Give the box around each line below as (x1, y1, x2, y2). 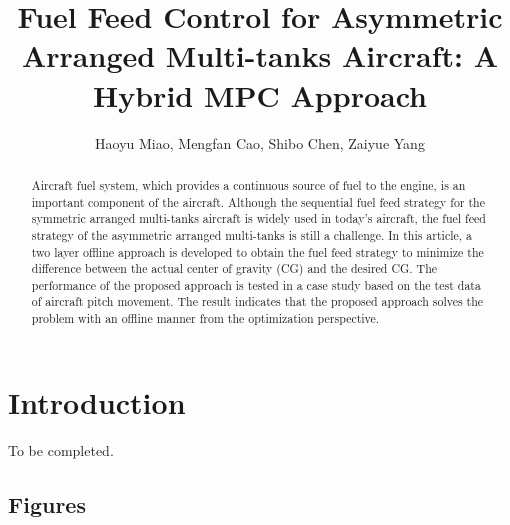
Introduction (8, 381, 186, 422)
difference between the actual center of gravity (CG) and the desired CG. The (31, 260, 438, 277)
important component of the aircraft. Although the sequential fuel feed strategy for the (31, 193, 485, 210)
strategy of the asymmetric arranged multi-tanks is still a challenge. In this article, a (31, 226, 472, 243)
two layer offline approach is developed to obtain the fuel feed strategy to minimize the (31, 243, 484, 260)
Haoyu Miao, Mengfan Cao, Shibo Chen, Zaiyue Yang (95, 132, 425, 153)
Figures (8, 488, 86, 519)
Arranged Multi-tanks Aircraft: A (21, 35, 499, 76)
